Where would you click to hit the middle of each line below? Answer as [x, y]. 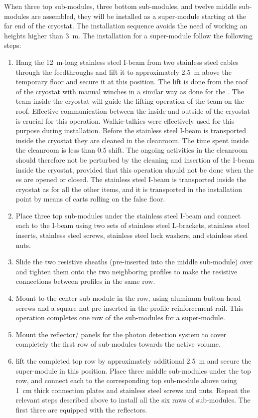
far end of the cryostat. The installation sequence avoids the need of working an [126, 26]
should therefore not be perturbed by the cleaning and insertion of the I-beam [135, 159]
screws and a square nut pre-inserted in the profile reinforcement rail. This [129, 308]
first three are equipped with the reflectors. [81, 409]
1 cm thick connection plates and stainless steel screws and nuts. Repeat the [133, 390]
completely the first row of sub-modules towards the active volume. [118, 344]
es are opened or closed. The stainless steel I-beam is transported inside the [131, 179]
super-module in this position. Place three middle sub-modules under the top [133, 370]
